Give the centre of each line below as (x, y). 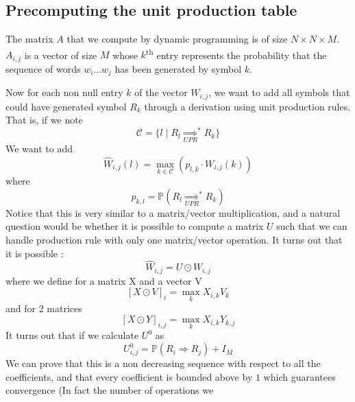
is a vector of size (61, 55)
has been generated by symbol (178, 68)
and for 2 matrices (44, 308)
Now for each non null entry (64, 92)
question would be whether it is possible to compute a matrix (135, 226)
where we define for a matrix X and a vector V (104, 280)
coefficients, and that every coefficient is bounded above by (129, 376)
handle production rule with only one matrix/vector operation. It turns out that (174, 239)
